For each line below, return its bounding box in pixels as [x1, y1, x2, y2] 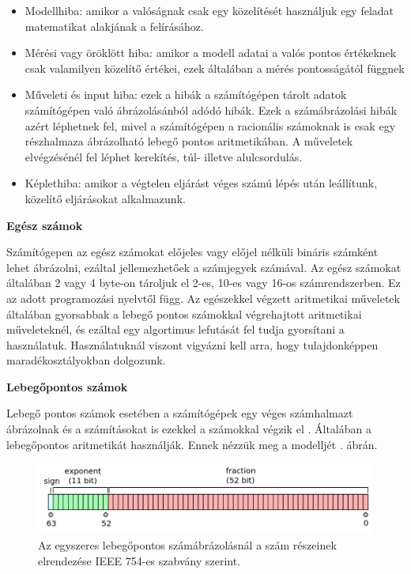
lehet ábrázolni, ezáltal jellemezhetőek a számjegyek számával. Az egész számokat [6, 259, 402, 275]
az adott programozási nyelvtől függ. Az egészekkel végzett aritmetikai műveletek [6, 289, 400, 306]
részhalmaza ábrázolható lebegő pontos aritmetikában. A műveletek [25, 133, 353, 149]
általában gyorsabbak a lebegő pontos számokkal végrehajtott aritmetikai [6, 305, 362, 322]
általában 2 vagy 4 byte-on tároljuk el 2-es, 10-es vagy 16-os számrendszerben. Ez [6, 274, 401, 291]
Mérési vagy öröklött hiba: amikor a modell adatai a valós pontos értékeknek [25, 44, 397, 61]
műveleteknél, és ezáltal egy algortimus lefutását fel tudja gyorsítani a [6, 321, 345, 338]
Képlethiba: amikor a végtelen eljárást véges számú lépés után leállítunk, [25, 175, 378, 191]
